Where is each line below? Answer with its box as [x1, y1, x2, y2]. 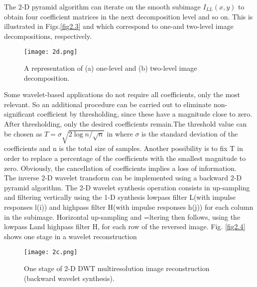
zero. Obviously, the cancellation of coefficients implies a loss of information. [4, 162, 237, 173]
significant [4, 109, 35, 119]
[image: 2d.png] [24, 48, 78, 56]
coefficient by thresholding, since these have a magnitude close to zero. [37, 109, 253, 119]
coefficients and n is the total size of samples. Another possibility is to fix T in [4, 143, 243, 153]
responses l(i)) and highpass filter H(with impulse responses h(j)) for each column [4, 201, 254, 212]
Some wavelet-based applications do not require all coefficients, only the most [4, 89, 241, 100]
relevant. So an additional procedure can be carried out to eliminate [4, 99, 212, 109]
